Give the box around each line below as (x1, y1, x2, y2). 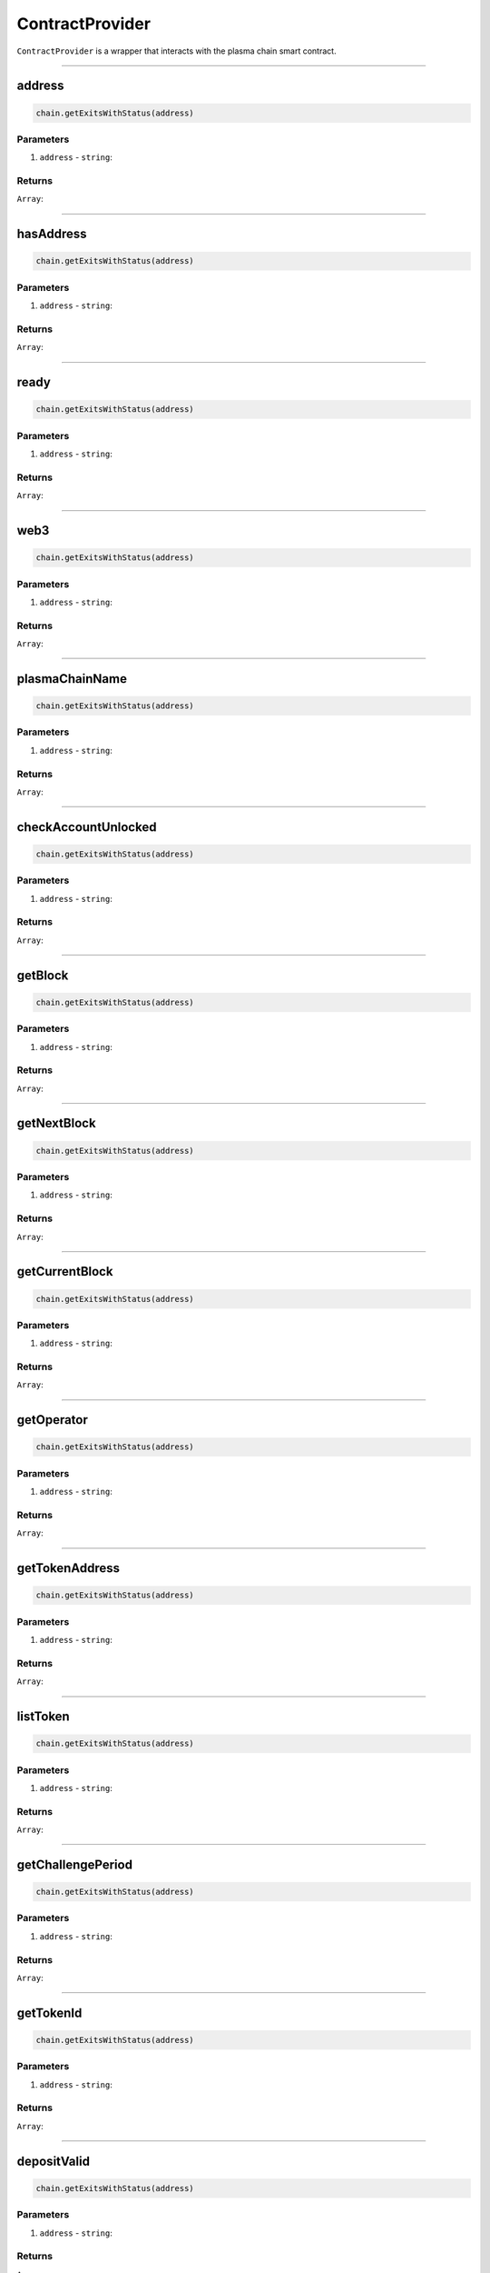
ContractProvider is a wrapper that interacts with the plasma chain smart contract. (16, 45, 337, 56)
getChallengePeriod (16, 1857, 133, 1872)
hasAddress (16, 226, 87, 242)
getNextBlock (16, 1116, 96, 1131)
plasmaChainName (16, 671, 127, 686)
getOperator (16, 1412, 88, 1427)
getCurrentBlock (16, 1264, 113, 1279)
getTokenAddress (16, 1560, 121, 1577)
